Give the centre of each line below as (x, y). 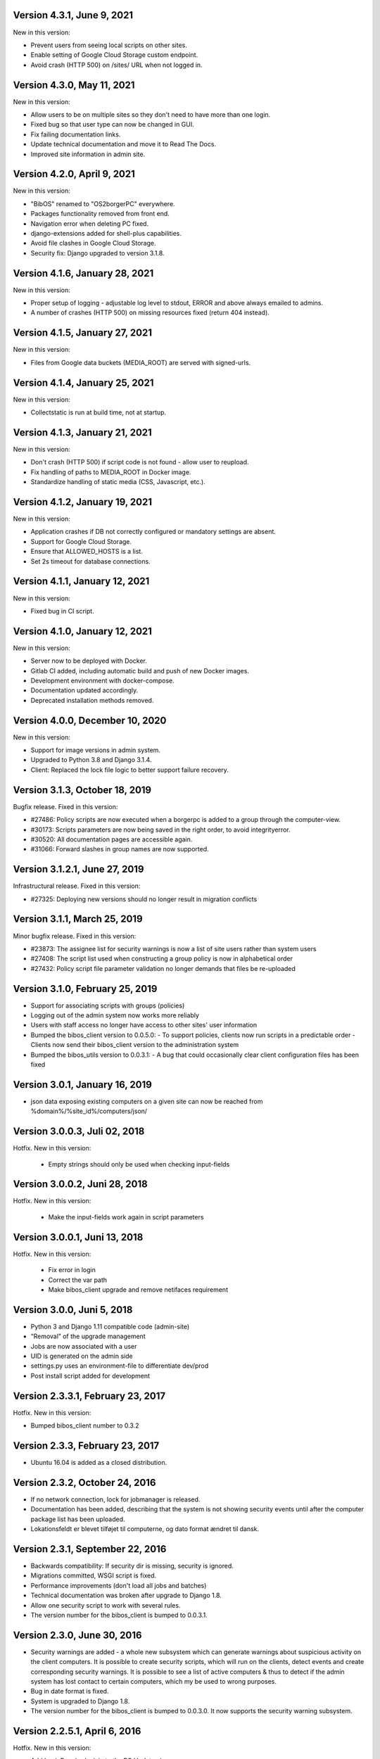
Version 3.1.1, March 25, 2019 (78, 919)
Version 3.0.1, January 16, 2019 (83, 1085)
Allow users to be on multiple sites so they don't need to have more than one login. (151, 114)
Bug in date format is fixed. (70, 1691)
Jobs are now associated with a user (84, 1346)
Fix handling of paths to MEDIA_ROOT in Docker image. (111, 472)
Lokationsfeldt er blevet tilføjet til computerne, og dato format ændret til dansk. (145, 1529)
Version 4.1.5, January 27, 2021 (83, 333)
